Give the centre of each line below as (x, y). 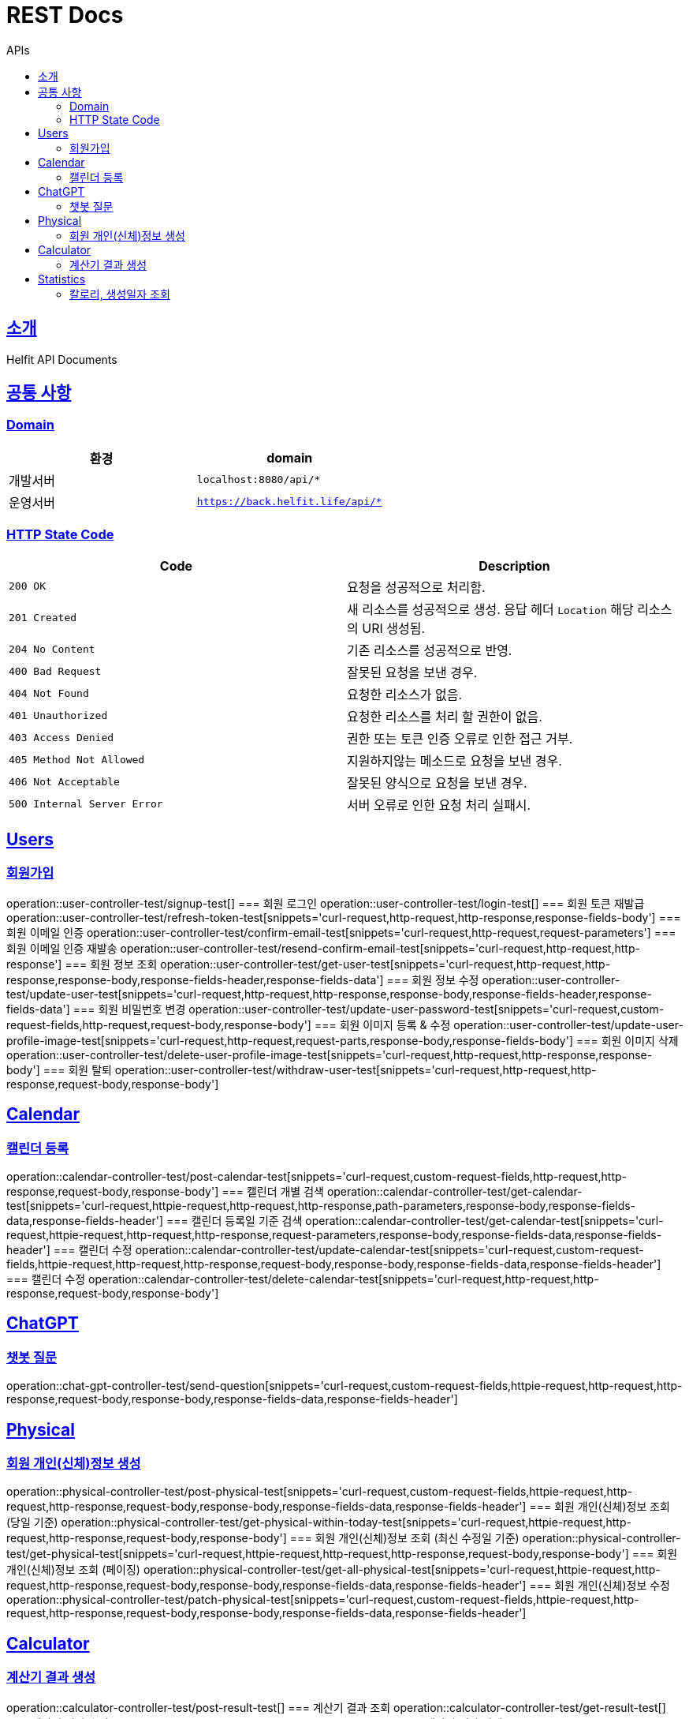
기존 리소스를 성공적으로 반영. (430, 650)
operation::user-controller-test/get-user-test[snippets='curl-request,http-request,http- (385, 964)
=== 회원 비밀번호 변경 (129, 1009)
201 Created (43, 618)
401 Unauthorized (58, 716)
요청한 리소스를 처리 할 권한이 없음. (445, 716)
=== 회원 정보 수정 (433, 979)
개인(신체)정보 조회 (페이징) (73, 1570)
